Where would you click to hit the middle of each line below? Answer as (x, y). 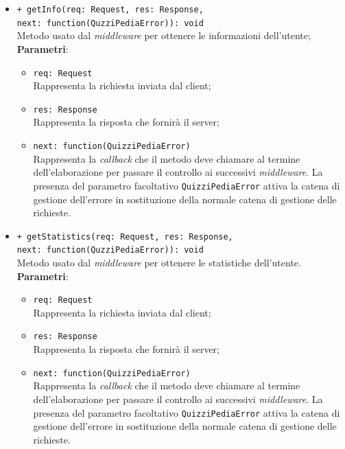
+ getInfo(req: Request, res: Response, (110, 10)
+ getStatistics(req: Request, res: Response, (125, 237)
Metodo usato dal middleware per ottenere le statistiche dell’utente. (159, 262)
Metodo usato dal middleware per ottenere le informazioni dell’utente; (164, 35)
